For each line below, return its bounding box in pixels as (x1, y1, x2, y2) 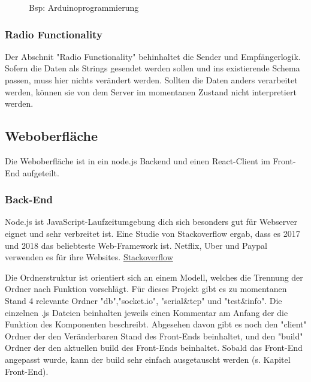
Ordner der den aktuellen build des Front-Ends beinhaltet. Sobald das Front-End (5, 341, 303, 354)
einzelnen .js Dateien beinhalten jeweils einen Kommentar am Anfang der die (5, 306, 288, 318)
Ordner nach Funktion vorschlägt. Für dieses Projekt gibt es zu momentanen (5, 282, 287, 295)
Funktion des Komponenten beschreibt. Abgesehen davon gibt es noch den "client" (5, 318, 307, 330)
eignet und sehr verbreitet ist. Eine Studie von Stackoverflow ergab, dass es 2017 (5, 227, 300, 239)
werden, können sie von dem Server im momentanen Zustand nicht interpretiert (5, 85, 297, 98)
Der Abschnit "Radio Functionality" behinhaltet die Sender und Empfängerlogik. (5, 50, 301, 62)
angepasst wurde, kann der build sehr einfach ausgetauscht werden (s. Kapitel (5, 353, 291, 365)
